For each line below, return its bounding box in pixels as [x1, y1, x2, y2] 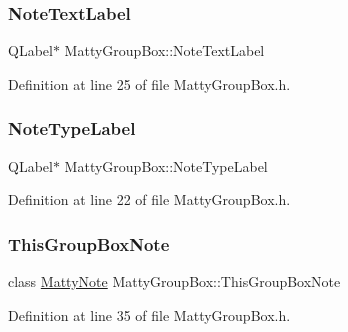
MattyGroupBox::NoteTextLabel [64, 40, 265, 61]
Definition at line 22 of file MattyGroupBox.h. [8, 189, 291, 210]
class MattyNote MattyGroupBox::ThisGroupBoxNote [8, 271, 341, 292]
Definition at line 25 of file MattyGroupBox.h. [8, 73, 291, 94]
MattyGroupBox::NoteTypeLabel [64, 155, 268, 176]
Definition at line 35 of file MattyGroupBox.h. [8, 304, 291, 325]
